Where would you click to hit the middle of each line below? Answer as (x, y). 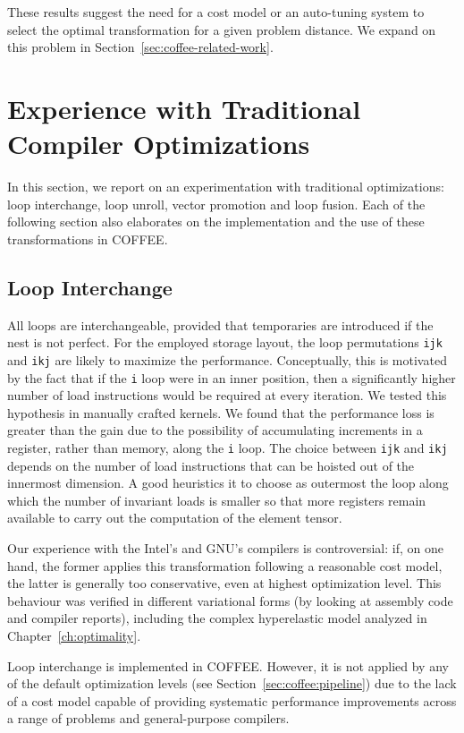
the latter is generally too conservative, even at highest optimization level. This (224, 583)
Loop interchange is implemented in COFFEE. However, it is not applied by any (228, 665)
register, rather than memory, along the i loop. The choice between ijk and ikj (228, 448)
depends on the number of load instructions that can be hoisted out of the (211, 465)
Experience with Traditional (184, 108)
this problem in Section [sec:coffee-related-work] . (140, 47)
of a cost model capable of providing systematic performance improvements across (232, 700)
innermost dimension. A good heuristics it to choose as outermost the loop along (228, 483)
